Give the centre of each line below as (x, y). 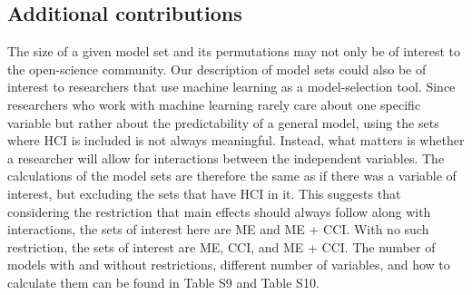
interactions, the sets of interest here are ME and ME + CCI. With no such (218, 229)
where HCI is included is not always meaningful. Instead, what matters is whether (236, 140)
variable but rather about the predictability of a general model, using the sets (223, 122)
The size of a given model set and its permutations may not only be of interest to (234, 51)
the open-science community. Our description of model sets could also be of (217, 69)
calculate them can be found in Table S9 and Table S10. (163, 282)
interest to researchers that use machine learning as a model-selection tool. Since (231, 87)
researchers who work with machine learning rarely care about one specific (214, 104)
